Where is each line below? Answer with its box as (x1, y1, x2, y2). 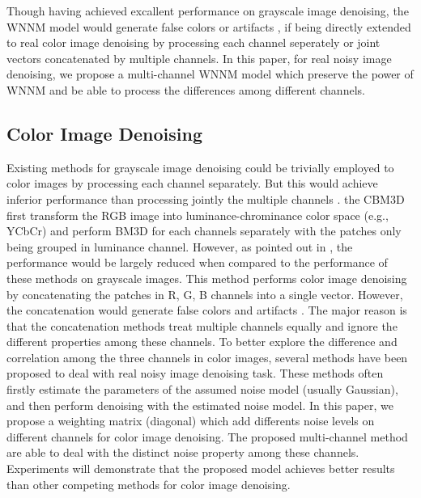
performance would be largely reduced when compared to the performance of (6, 254, 388, 271)
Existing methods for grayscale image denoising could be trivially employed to (6, 158, 394, 175)
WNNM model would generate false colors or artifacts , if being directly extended (6, 18, 411, 35)
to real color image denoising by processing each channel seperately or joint (6, 34, 381, 51)
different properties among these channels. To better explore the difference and (6, 333, 398, 350)
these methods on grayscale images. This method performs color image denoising (6, 269, 407, 286)
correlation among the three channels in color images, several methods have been (6, 348, 408, 365)
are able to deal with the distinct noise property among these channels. (6, 444, 359, 461)
